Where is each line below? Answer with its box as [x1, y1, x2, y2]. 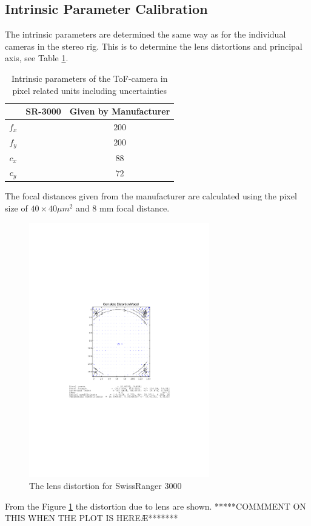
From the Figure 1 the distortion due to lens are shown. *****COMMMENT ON [5, 499, 306, 512]
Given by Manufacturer [69, 105, 170, 118]
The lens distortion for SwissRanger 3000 [29, 479, 182, 492]
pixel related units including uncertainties [12, 84, 167, 96]
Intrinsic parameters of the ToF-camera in [11, 72, 168, 84]
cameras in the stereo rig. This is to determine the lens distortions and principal [5, 39, 303, 52]
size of [5, 201, 28, 214]
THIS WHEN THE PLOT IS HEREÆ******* [5, 511, 178, 524]
